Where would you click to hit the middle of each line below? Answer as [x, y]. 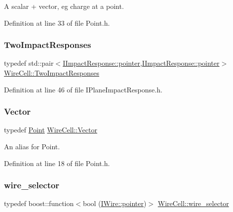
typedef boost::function [39, 203]
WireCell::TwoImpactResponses [52, 73]
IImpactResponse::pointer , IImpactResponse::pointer [141, 63]
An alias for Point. [32, 146]
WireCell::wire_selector [193, 203]
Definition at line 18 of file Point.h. [57, 163]
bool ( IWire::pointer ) [115, 203]
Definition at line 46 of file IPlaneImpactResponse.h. [83, 89]
